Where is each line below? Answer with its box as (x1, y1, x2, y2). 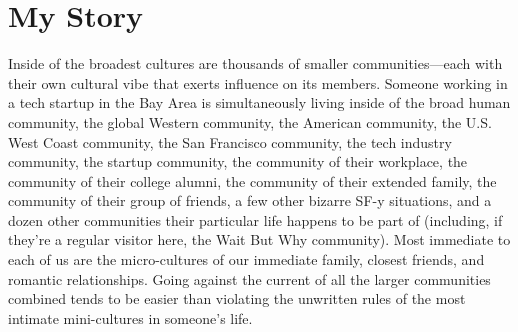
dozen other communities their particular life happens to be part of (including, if (8, 209, 503, 230)
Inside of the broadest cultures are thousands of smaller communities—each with (8, 53, 503, 74)
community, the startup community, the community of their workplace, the (8, 151, 468, 172)
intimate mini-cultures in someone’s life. (8, 307, 253, 328)
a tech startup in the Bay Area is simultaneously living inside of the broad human (8, 92, 511, 113)
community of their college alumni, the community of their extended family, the (8, 170, 497, 191)
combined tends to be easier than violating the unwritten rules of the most (8, 288, 466, 309)
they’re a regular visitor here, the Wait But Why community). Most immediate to (8, 229, 511, 250)
